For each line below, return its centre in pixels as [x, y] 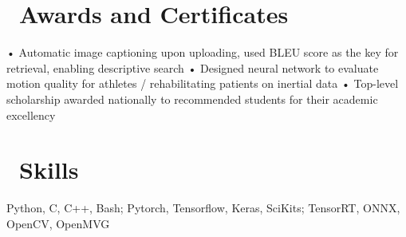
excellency [31, 115]
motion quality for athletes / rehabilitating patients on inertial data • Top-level [203, 83]
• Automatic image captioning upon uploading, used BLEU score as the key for [203, 52]
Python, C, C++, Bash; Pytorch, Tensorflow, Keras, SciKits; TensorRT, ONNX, [203, 208]
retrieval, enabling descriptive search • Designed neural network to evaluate [193, 67]
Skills [49, 170]
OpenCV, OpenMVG [58, 223]
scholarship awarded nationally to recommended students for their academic [192, 99]
